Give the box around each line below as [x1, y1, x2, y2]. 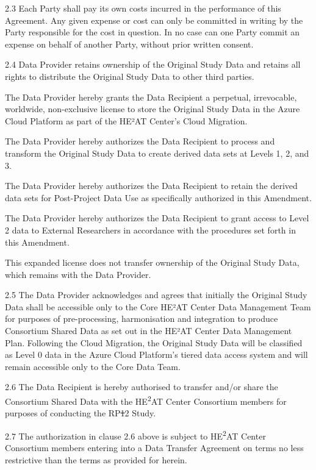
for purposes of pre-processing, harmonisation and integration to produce [5, 312, 278, 325]
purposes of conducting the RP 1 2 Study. [5, 407, 156, 419]
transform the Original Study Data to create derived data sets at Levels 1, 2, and [5, 146, 309, 159]
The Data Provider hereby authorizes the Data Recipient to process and [5, 135, 275, 148]
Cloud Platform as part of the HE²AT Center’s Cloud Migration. [5, 114, 248, 127]
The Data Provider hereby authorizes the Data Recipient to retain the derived [5, 179, 298, 192]
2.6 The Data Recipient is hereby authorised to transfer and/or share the [5, 380, 278, 393]
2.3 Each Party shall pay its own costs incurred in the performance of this [5, 2, 281, 14]
